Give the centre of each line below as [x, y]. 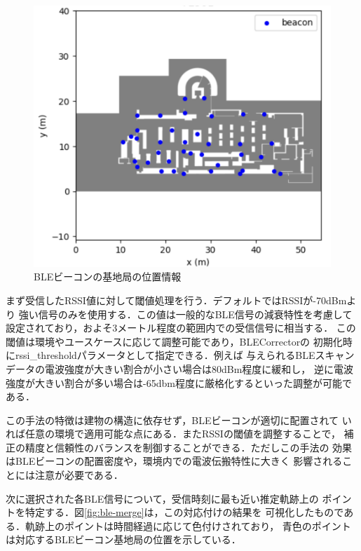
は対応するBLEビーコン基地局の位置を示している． [123, 539]
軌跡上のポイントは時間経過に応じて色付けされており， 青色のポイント [188, 525]
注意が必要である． [79, 475]
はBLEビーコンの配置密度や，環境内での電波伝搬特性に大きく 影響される [174, 461]
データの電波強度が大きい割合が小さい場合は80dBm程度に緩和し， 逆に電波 [180, 368]
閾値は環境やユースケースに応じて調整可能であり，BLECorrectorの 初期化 [174, 341]
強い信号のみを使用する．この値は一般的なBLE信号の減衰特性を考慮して [185, 314]
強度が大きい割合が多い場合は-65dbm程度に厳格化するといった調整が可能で [179, 382]
